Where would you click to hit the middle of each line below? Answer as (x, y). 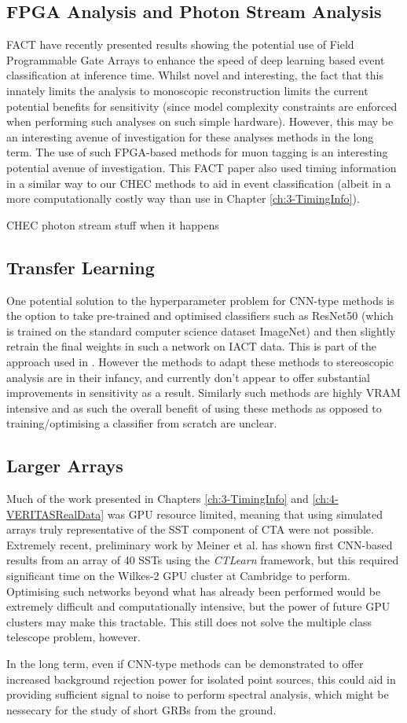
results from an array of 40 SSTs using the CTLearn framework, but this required (203, 560)
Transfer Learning (81, 267)
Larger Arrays (65, 466)
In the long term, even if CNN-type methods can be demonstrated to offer (185, 664)
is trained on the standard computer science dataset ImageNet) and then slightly (201, 330)
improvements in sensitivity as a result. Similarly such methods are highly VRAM (203, 393)
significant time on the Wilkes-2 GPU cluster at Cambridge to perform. (178, 576)
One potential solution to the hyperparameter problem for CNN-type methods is (200, 300)
